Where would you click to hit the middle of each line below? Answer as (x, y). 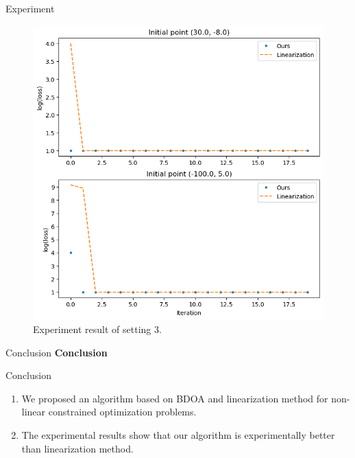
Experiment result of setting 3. (97, 329)
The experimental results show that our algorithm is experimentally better (178, 435)
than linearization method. (77, 448)
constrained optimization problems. (122, 412)
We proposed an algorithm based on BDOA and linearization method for (175, 398)
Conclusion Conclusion (57, 352)
